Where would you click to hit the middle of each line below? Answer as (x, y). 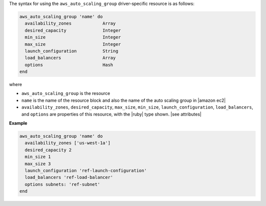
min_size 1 (38, 157)
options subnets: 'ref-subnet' (63, 184)
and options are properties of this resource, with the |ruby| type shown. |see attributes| (111, 114)
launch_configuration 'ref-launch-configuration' (86, 170)
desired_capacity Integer (73, 30)
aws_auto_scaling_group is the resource (66, 93)
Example (18, 123)
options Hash (69, 65)
